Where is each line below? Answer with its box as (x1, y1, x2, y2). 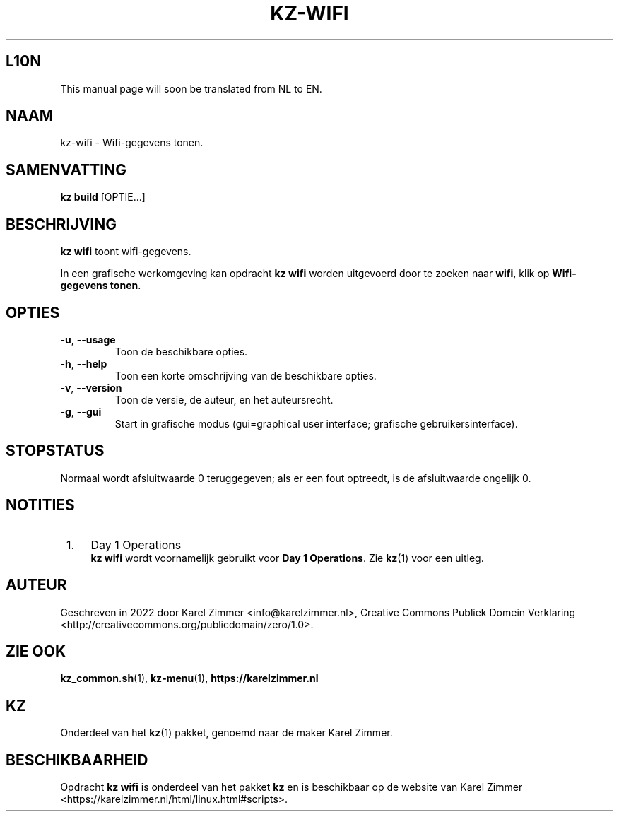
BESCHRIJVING (6, 215, 117, 233)
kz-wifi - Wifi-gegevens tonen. (60, 136, 204, 149)
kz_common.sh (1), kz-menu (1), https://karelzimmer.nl (60, 672, 319, 685)
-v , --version (60, 381, 122, 394)
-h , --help (60, 357, 107, 370)
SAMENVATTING (6, 160, 126, 179)
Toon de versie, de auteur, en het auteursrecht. (114, 393, 334, 406)
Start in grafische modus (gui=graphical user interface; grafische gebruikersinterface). (114, 417, 518, 430)
